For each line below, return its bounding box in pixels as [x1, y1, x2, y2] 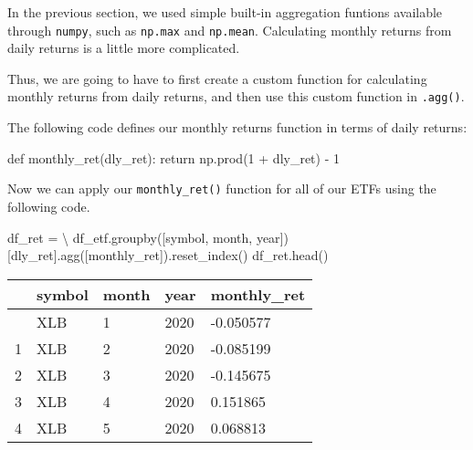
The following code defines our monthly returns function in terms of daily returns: [7, 118, 468, 137]
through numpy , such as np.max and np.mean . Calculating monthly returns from [7, 20, 452, 39]
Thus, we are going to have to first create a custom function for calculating [7, 68, 427, 88]
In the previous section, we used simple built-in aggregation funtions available [7, 3, 443, 21]
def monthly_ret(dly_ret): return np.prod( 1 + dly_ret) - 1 [7, 148, 341, 167]
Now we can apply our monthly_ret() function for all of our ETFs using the [7, 179, 436, 198]
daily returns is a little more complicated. [7, 38, 240, 58]
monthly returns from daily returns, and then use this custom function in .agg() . [7, 87, 465, 106]
